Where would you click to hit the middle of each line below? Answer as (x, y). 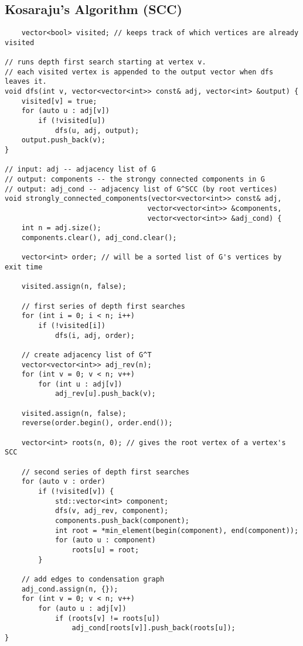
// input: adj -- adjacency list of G (80, 170)
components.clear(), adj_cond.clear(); (99, 237)
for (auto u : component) (105, 540)
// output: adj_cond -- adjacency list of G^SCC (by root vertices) (141, 189)
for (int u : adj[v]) (80, 384)
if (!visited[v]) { (76, 492)
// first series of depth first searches (103, 306)
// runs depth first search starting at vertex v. (105, 62)
